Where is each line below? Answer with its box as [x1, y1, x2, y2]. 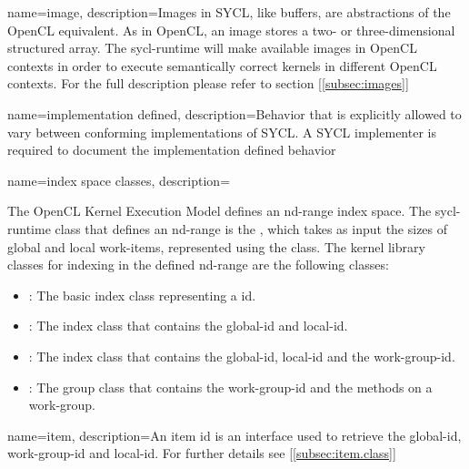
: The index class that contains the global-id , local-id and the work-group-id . [28, 346, 455, 365]
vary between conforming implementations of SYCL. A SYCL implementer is [7, 122, 436, 141]
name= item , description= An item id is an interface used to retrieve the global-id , [7, 425, 462, 444]
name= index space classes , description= [7, 170, 231, 189]
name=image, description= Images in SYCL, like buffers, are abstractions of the [7, 3, 451, 21]
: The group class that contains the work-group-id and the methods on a [28, 377, 433, 396]
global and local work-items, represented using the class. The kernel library [7, 237, 425, 256]
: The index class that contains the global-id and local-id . [28, 316, 348, 335]
